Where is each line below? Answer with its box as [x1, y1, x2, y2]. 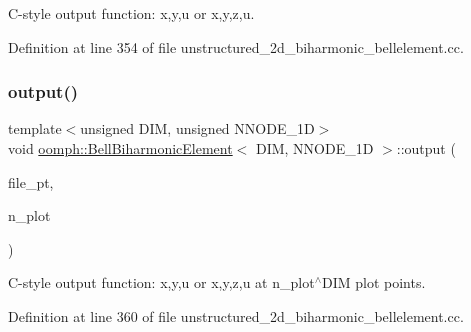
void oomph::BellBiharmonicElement [8, 138, 233, 158]
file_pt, [8, 171, 54, 192]
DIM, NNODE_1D [255, 138, 374, 158]
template [8, 118, 62, 139]
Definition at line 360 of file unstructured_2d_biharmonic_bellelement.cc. [8, 305, 464, 326]
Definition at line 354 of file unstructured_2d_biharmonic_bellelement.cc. [8, 36, 464, 57]
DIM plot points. [321, 272, 426, 293]
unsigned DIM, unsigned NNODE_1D [80, 118, 315, 139]
